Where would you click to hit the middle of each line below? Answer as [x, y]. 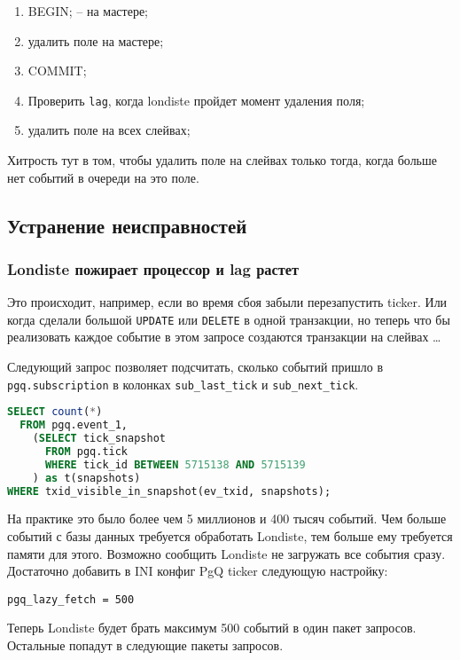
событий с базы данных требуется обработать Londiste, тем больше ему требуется [230, 536]
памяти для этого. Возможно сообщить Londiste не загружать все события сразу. [226, 553]
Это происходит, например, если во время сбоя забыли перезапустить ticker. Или [227, 302]
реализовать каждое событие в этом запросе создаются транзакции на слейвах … [224, 337]
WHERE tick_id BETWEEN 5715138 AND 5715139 [175, 464]
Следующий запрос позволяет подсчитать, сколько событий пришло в [195, 367]
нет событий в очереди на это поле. [103, 177]
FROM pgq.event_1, [74, 425]
